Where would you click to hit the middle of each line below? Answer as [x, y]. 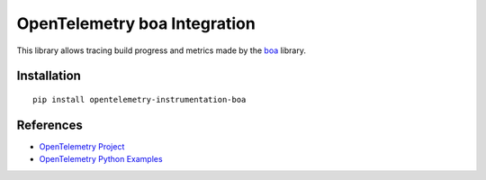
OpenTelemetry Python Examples [101, 159]
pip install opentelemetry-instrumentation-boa [139, 99]
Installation [49, 76]
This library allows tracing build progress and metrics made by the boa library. [161, 50]
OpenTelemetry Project [82, 146]
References [49, 125]
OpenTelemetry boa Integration [136, 23]
